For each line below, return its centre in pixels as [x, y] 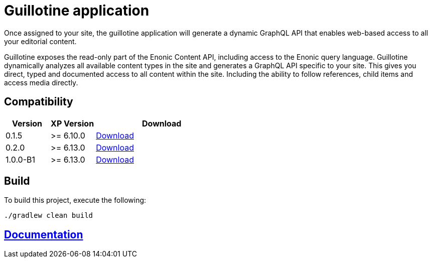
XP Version [73, 123]
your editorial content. [40, 41]
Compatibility [39, 102]
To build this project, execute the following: [75, 200]
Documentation [44, 234]
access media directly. [41, 82]
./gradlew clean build [49, 216]
